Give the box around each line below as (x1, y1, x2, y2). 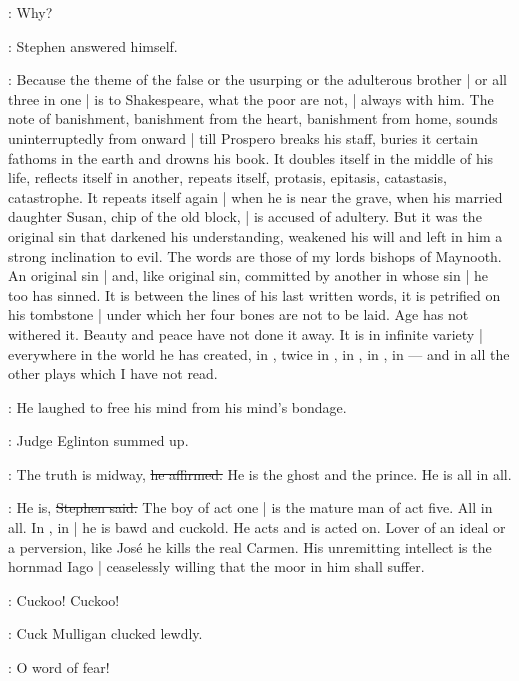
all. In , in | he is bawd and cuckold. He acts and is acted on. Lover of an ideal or (8, 517, 506, 538)
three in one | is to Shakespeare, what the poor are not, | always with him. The (8, 88, 494, 109)
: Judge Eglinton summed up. (8, 430, 189, 451)
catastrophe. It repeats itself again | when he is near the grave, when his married (8, 186, 503, 207)
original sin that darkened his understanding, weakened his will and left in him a (8, 225, 503, 246)
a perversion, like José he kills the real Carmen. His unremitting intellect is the (8, 536, 492, 557)
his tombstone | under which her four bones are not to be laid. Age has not (8, 304, 469, 325)
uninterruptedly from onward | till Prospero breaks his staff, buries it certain (8, 127, 478, 148)
